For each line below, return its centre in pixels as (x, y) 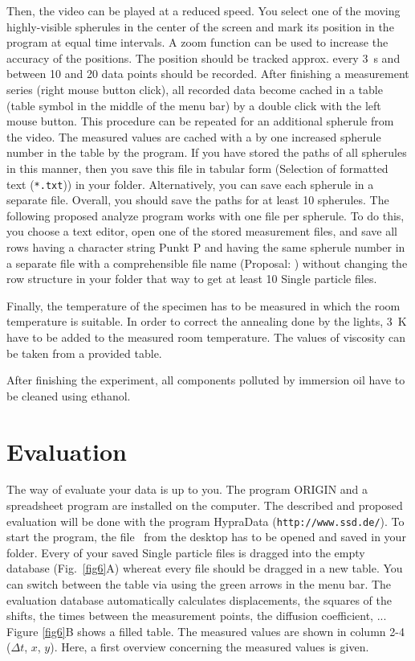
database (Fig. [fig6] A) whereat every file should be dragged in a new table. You (205, 568)
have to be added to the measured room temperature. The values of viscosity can (206, 337)
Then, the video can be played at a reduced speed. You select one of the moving (203, 10)
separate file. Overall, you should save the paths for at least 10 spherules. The (198, 200)
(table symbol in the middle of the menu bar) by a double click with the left (194, 105)
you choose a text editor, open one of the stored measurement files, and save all (202, 231)
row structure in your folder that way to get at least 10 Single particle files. (192, 279)
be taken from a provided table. (84, 353)
